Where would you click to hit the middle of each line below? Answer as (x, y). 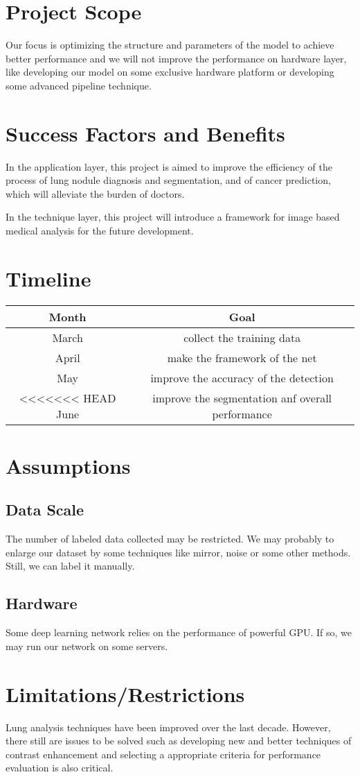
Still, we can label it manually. (70, 566)
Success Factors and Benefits (145, 133)
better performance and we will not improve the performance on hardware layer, (176, 58)
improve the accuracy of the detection (242, 377)
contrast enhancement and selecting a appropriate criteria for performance (163, 754)
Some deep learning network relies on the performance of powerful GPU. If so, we (179, 632)
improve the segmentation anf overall (242, 398)
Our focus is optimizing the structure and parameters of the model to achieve (170, 45)
